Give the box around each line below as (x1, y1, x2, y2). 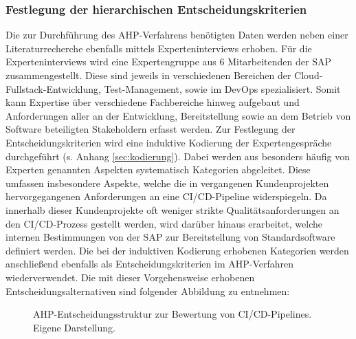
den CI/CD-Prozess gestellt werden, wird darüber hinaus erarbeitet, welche (5, 216, 323, 230)
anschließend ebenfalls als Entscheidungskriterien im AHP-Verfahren (5, 256, 294, 271)
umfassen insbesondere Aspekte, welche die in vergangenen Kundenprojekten (5, 175, 329, 190)
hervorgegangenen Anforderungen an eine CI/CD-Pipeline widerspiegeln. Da (5, 189, 327, 204)
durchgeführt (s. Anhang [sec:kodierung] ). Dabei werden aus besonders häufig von (5, 149, 350, 163)
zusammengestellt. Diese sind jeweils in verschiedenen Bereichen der (5, 68, 291, 82)
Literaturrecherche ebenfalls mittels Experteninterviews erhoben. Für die (5, 41, 312, 55)
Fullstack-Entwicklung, (5, 81, 101, 96)
